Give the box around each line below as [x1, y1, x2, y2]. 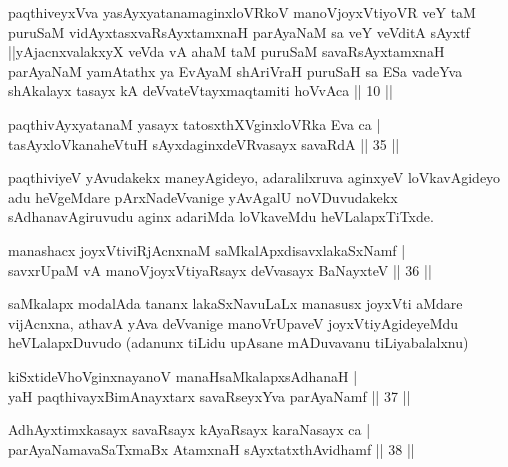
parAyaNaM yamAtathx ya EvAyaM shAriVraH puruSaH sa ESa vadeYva [8, 60, 463, 81]
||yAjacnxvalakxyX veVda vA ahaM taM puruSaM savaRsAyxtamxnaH [8, 41, 445, 62]
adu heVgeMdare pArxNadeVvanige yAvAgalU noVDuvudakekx [8, 186, 398, 207]
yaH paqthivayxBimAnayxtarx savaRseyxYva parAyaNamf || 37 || [8, 385, 411, 406]
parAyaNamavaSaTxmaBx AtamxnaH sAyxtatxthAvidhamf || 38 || [8, 438, 415, 459]
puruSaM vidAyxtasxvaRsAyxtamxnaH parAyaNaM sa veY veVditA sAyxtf [8, 21, 470, 42]
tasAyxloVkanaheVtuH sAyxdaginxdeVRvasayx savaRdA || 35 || [8, 133, 400, 154]
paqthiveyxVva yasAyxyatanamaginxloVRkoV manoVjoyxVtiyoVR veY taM [8, 2, 476, 22]
